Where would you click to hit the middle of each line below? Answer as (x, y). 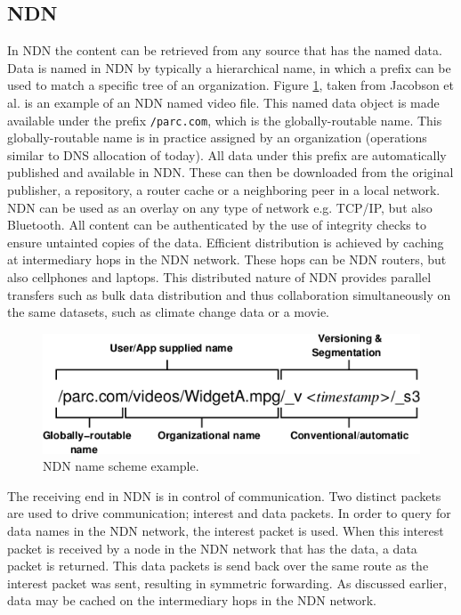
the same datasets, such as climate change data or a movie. (169, 312)
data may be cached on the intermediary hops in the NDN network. (192, 600)
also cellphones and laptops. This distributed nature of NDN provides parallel (219, 276)
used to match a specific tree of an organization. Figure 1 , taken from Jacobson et (231, 85)
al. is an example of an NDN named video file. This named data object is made (223, 102)
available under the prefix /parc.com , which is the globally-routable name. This (225, 120)
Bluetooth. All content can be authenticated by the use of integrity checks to (217, 225)
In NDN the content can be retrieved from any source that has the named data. (225, 50)
